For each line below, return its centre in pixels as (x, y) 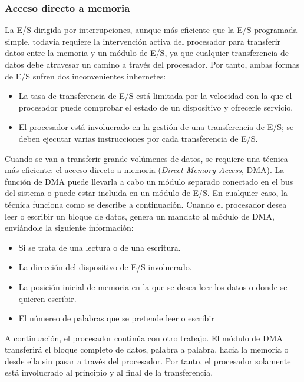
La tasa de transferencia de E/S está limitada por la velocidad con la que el (155, 96)
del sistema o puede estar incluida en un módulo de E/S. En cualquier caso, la (146, 193)
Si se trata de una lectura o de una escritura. (100, 247)
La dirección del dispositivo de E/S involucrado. (105, 267)
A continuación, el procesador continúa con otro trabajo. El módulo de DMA (144, 338)
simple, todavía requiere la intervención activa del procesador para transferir (143, 41)
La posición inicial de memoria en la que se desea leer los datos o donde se (153, 286)
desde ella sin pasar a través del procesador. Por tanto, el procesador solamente (148, 361)
